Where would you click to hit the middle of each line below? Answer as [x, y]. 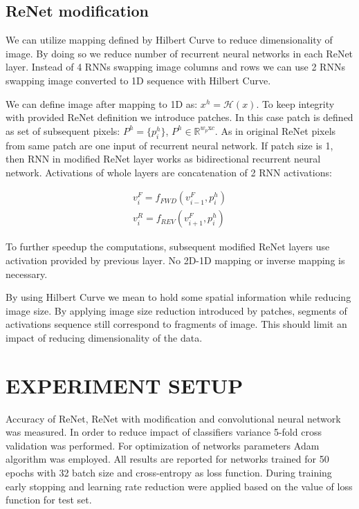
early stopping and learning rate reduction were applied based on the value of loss [179, 486]
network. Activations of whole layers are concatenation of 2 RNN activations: [169, 172]
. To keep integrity [295, 103]
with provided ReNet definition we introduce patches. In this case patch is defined [179, 117]
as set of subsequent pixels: [63, 130]
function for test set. [49, 500]
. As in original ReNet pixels [275, 130]
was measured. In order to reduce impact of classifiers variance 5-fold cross [164, 432]
